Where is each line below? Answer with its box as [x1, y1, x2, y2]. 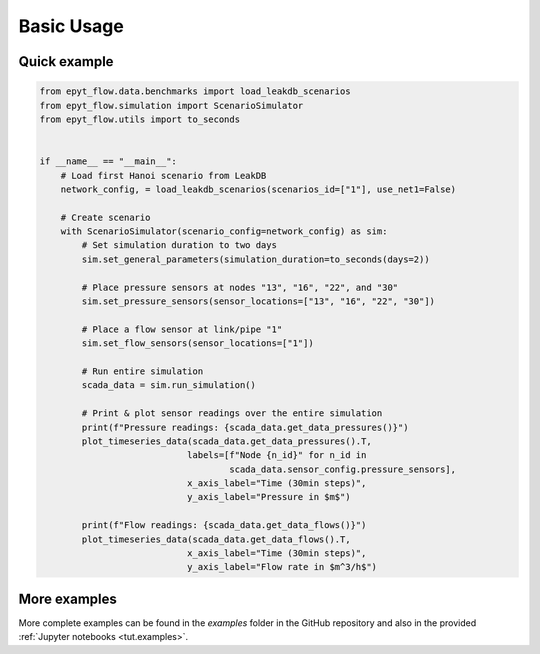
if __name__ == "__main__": [39, 156, 177, 167]
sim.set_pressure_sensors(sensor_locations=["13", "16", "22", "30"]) [81, 296, 435, 307]
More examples [18, 590, 117, 607]
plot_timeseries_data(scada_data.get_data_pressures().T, [81, 435, 372, 447]
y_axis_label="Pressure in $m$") [186, 491, 351, 503]
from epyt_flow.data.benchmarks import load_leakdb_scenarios [39, 86, 351, 97]
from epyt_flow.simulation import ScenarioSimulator [39, 100, 304, 111]
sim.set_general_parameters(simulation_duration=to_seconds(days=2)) [81, 253, 430, 265]
